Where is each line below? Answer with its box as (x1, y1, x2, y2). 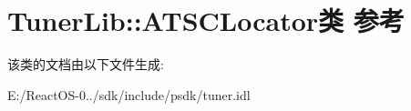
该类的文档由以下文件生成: (7, 55, 164, 74)
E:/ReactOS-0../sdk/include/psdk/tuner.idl (7, 85, 251, 104)
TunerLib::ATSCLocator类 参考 (7, 2, 405, 39)
